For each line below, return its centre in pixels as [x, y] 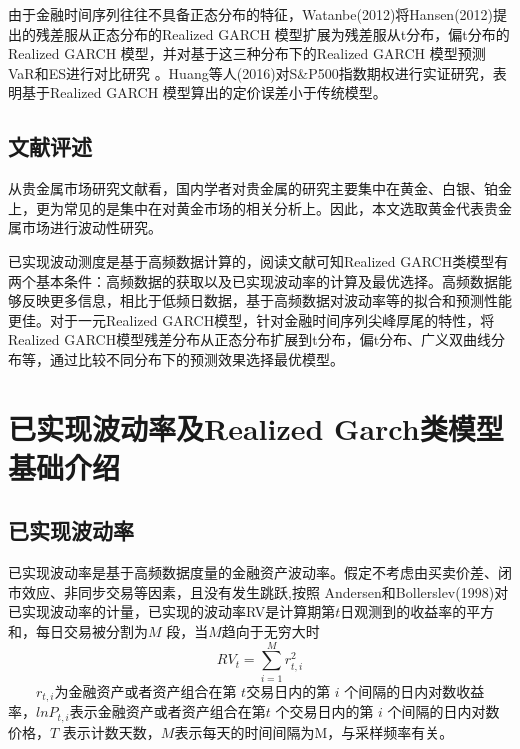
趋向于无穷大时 [270, 631]
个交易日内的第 [324, 711]
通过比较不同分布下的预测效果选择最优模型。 [196, 358]
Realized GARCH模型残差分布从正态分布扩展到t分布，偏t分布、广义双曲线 [250, 339]
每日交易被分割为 [91, 631]
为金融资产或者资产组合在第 [145, 690]
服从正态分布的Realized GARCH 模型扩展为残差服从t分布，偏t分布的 [286, 33]
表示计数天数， [111, 731]
